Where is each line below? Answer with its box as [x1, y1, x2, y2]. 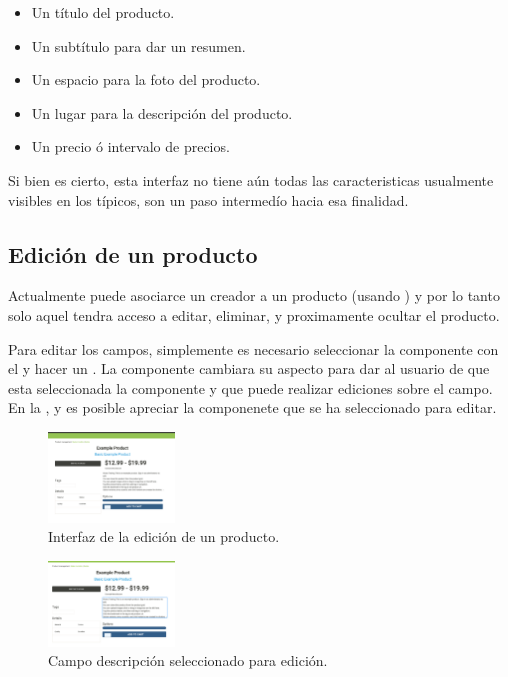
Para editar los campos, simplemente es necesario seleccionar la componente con [8, 338, 499, 359]
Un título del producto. [31, 2, 175, 22]
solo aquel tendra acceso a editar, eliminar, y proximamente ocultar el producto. [8, 304, 500, 325]
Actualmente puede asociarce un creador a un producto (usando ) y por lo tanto [8, 285, 500, 306]
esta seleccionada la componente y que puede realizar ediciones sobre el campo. [8, 377, 493, 398]
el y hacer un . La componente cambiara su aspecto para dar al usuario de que [8, 358, 490, 379]
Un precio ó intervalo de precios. [31, 136, 230, 157]
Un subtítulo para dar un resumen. [31, 35, 246, 56]
